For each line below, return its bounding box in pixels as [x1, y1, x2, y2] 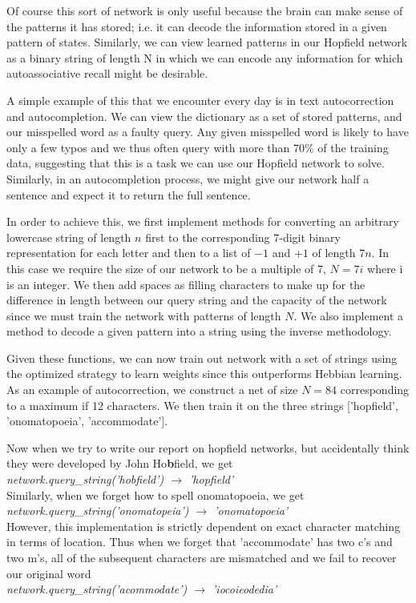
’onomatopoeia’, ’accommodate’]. [6, 412, 168, 429]
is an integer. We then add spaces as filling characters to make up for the [6, 275, 366, 292]
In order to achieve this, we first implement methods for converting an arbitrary [6, 213, 399, 230]
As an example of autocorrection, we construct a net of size [6, 381, 298, 398]
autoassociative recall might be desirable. [6, 65, 208, 82]
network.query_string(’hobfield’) [6, 471, 164, 488]
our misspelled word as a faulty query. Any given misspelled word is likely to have [6, 123, 409, 140]
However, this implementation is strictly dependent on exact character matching [6, 517, 401, 534]
